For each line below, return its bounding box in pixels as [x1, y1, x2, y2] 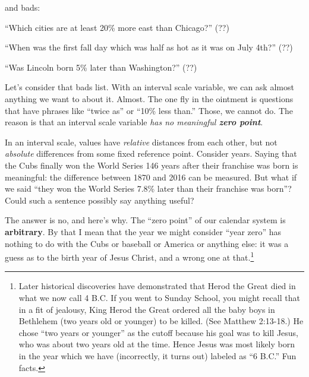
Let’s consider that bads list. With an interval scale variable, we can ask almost [5, 81, 294, 93]
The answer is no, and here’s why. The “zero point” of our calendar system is [5, 214, 286, 226]
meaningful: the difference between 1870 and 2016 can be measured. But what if [5, 170, 297, 183]
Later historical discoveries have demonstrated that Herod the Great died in [18, 280, 296, 292]
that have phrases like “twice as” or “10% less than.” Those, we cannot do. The [5, 104, 294, 116]
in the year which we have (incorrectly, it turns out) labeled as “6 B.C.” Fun [18, 349, 297, 362]
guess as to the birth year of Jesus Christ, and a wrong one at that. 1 [5, 249, 254, 263]
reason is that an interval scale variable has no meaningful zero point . [5, 116, 263, 128]
